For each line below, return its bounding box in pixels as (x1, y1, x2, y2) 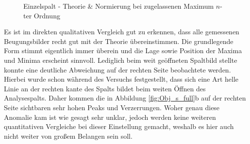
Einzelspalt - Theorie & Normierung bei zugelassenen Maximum (23, 1, 214, 11)
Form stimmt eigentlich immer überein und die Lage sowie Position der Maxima (4, 45, 242, 56)
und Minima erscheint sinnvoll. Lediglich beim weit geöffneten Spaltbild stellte (4, 55, 237, 65)
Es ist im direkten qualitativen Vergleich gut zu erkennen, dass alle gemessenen (4, 27, 239, 37)
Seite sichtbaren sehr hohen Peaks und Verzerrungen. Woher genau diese (4, 102, 220, 112)
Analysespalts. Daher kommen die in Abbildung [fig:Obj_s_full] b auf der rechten (4, 93, 246, 103)
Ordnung (33, 10, 60, 20)
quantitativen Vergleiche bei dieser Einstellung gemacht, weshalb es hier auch (4, 121, 234, 131)
